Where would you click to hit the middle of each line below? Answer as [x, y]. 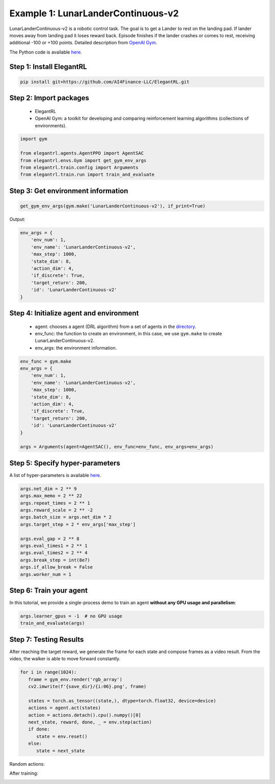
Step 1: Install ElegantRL [48, 66]
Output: [17, 220]
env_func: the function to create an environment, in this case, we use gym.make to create [129, 333]
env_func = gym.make [46, 361]
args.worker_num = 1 [46, 574]
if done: [39, 729]
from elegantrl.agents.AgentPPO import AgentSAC [82, 153]
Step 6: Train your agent [49, 590]
